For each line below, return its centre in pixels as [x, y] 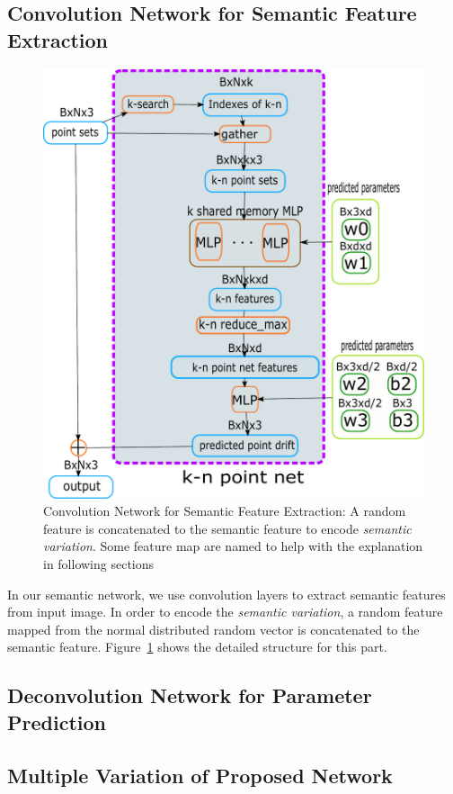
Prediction [57, 722]
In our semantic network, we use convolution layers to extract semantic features [226, 594]
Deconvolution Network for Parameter [190, 695]
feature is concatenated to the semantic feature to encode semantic [227, 528]
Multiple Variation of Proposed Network [200, 775]
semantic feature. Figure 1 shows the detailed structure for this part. [197, 647]
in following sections [99, 564]
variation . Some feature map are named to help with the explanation [233, 546]
